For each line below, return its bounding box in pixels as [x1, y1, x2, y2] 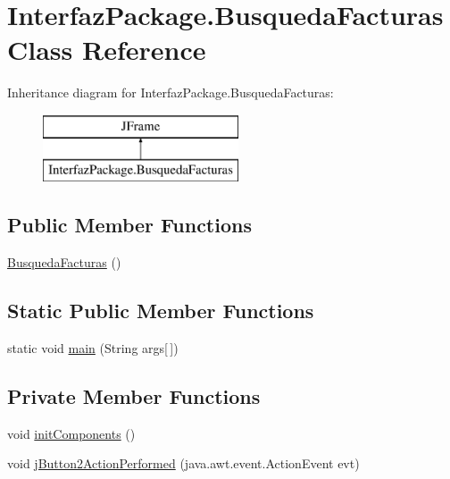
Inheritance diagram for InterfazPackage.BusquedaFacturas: [7, 83, 334, 102]
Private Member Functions [7, 382, 261, 410]
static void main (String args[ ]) [7, 339, 179, 357]
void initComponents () [7, 424, 136, 442]
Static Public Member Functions [7, 297, 314, 324]
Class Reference [7, 31, 206, 68]
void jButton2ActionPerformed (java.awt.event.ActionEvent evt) [7, 454, 360, 473]
